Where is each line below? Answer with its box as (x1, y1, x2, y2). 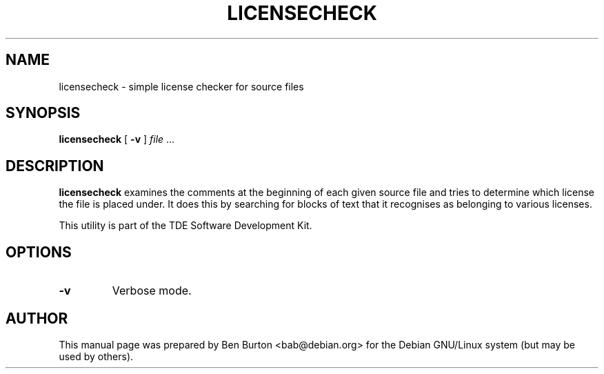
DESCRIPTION (6, 157, 104, 175)
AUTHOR (6, 309, 68, 327)
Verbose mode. (112, 284, 192, 298)
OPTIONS (6, 243, 72, 261)
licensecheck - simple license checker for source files (59, 80, 304, 92)
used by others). (59, 350, 134, 362)
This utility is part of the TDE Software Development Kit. (59, 219, 312, 232)
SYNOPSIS (6, 104, 81, 122)
